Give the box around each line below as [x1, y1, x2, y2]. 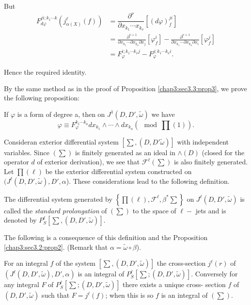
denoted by [4, 215, 37, 225]
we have [151, 109, 175, 119]
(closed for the [202, 147, 245, 157]
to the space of [132, 205, 176, 215]
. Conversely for [191, 269, 238, 279]
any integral [4, 279, 39, 289]
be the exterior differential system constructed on [45, 166, 192, 177]
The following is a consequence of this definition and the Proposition [4, 232, 208, 242]
